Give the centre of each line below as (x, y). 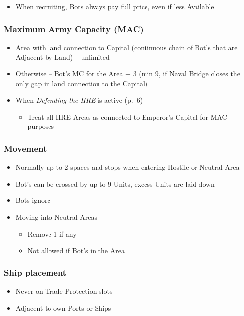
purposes (41, 126)
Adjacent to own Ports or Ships (63, 307)
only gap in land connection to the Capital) (82, 83)
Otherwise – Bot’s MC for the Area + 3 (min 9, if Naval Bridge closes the (128, 73)
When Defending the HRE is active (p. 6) (79, 100)
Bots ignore (33, 200)
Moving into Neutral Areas (56, 217)
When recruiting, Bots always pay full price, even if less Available (115, 6)
